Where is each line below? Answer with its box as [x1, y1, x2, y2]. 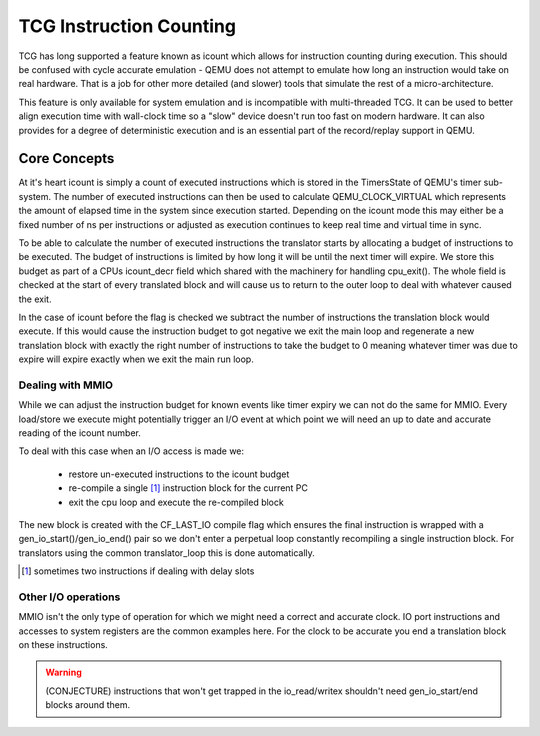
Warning [45, 666, 82, 679]
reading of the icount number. [18, 427, 142, 439]
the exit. [18, 293, 52, 305]
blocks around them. [45, 699, 131, 711]
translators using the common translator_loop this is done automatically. [18, 546, 315, 559]
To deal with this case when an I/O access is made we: [18, 445, 245, 457]
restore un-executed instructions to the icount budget [68, 468, 290, 480]
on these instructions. [18, 639, 109, 651]
